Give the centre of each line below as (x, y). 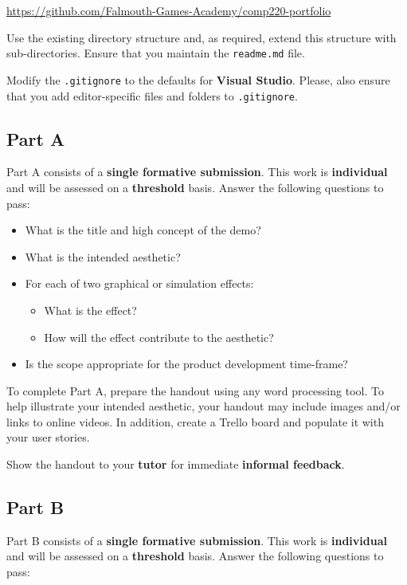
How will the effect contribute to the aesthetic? (159, 337)
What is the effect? (90, 310)
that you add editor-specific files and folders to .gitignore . (152, 95)
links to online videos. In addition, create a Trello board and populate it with (195, 421)
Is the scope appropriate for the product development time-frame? (186, 364)
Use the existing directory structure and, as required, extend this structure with (202, 37)
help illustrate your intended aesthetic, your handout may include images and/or (203, 406)
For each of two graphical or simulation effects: (139, 283)
